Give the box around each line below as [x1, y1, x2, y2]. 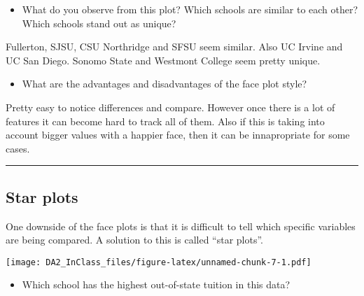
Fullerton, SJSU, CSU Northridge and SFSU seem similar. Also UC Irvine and [6, 39, 343, 54]
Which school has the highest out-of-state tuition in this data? [22, 277, 290, 292]
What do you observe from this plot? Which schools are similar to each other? [22, 2, 358, 16]
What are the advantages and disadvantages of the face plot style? [22, 76, 307, 91]
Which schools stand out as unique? [22, 15, 176, 30]
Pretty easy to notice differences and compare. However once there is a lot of [6, 99, 335, 114]
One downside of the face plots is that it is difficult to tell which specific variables [6, 218, 356, 233]
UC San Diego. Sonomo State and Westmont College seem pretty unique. [6, 52, 321, 67]
